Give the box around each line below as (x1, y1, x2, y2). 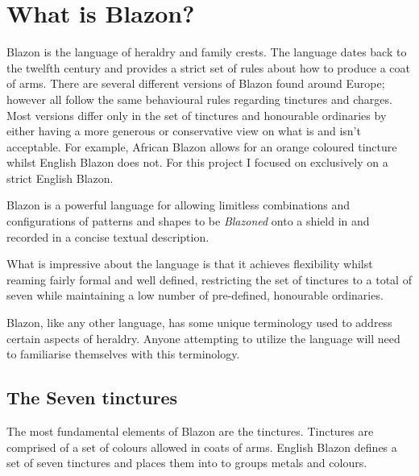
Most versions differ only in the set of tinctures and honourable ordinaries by (6, 106, 387, 123)
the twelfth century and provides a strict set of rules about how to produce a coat (6, 59, 410, 76)
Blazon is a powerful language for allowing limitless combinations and (6, 197, 351, 213)
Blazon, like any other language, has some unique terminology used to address (6, 314, 392, 331)
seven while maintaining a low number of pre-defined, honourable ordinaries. (6, 287, 384, 304)
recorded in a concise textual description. (6, 228, 209, 245)
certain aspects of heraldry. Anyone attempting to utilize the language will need (6, 329, 400, 346)
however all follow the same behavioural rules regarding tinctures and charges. (6, 90, 392, 107)
